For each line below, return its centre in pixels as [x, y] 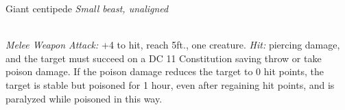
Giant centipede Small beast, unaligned [87, 8]
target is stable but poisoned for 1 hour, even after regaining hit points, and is [170, 84]
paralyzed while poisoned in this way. [84, 98]
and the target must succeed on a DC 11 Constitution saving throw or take [164, 58]
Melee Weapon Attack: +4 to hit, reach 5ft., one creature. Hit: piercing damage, [173, 45]
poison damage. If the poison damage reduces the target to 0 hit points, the [165, 71]
